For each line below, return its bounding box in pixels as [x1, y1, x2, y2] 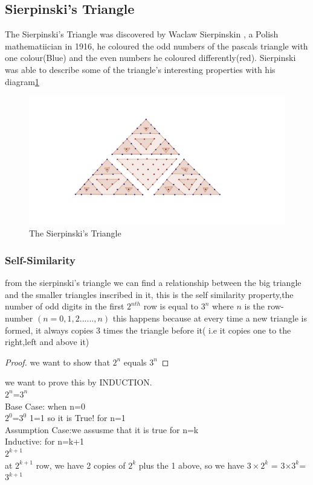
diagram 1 [5, 75, 39, 87]
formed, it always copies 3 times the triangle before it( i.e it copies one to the [5, 323, 291, 336]
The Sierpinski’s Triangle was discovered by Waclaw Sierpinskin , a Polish [5, 28, 279, 40]
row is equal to [143, 300, 198, 312]
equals [123, 355, 147, 368]
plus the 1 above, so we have [138, 458, 245, 471]
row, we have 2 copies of [36, 458, 126, 471]
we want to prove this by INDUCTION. [5, 376, 152, 388]
